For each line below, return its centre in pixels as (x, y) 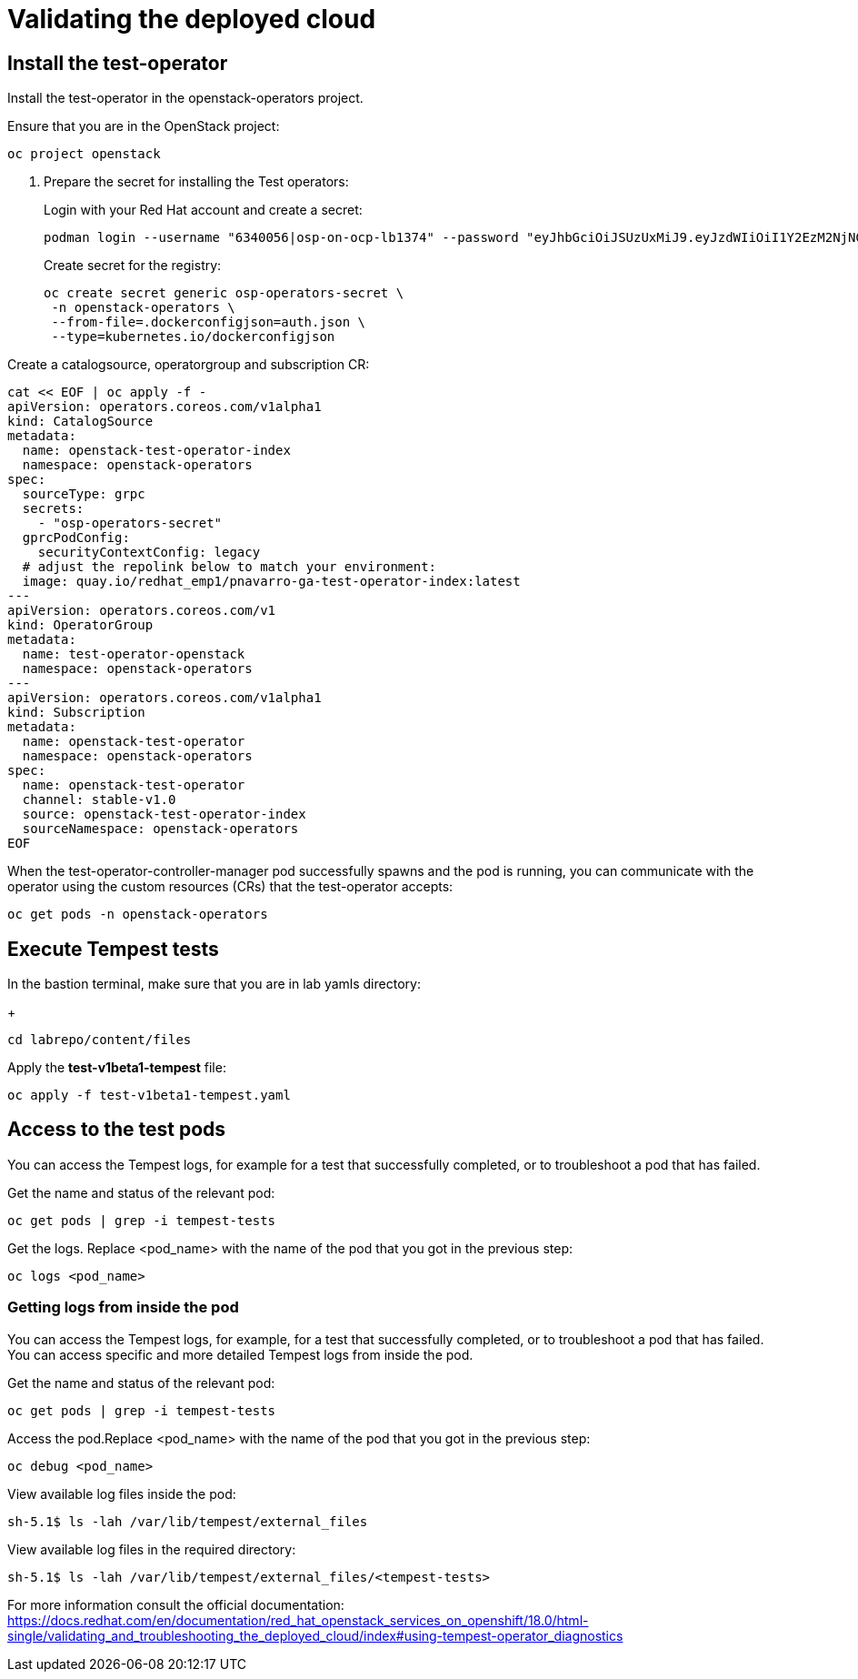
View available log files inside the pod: (122, 1493)
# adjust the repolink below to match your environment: (229, 567)
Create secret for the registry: (133, 266)
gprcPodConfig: (76, 538)
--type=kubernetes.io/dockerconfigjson (193, 337)
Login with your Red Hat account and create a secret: (203, 210)
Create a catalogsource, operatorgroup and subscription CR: (189, 365)
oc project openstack (84, 154)
